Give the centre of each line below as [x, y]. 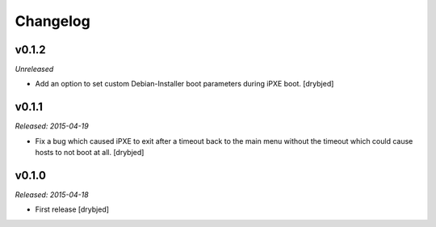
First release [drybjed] [72, 209]
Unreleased [34, 69]
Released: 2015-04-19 [52, 126]
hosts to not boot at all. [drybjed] [90, 153]
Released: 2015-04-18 [52, 195]
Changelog [52, 21]
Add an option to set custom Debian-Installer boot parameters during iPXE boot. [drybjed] [184, 84]
